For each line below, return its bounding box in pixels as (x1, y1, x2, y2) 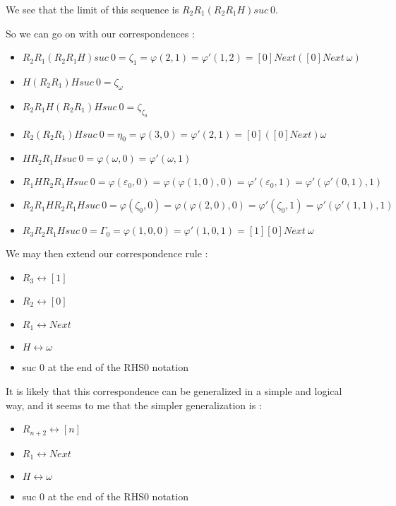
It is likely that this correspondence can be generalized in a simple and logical (6, 383, 342, 398)
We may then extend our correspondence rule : (6, 246, 208, 261)
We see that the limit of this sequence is (6, 2, 179, 16)
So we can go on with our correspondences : (6, 25, 195, 40)
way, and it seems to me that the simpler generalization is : (6, 397, 262, 412)
